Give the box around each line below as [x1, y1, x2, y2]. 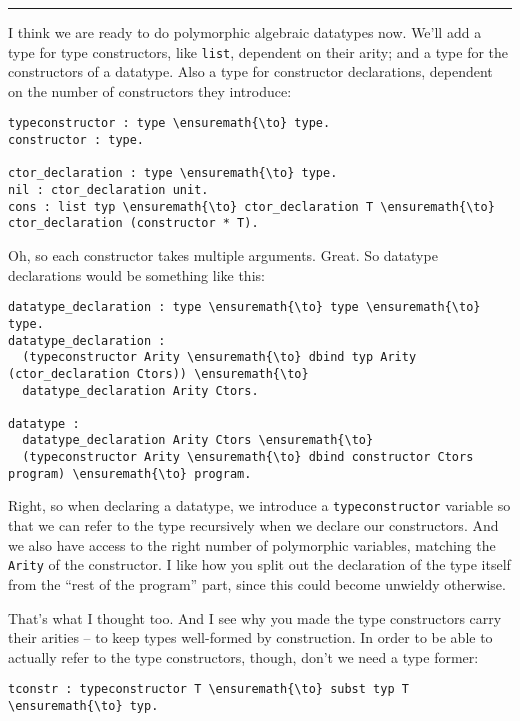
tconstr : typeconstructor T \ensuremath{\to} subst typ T [8, 682, 409, 697]
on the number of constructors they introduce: [8, 80, 292, 101]
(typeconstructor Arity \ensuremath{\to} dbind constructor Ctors [22, 450, 474, 465]
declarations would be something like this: [8, 264, 265, 285]
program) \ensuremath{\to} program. [8, 466, 252, 481]
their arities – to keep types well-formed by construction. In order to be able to [8, 627, 493, 648]
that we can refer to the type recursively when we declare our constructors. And [8, 515, 499, 536]
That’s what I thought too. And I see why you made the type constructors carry [8, 607, 502, 628]
